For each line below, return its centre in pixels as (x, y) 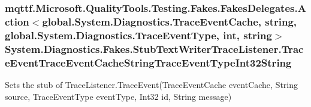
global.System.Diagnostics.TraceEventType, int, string (138, 35)
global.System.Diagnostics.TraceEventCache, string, (170, 21)
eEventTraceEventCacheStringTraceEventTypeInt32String (148, 62)
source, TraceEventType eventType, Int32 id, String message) (118, 96)
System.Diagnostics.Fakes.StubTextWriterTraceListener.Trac (154, 48)
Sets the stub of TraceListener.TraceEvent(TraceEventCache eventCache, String (152, 84)
